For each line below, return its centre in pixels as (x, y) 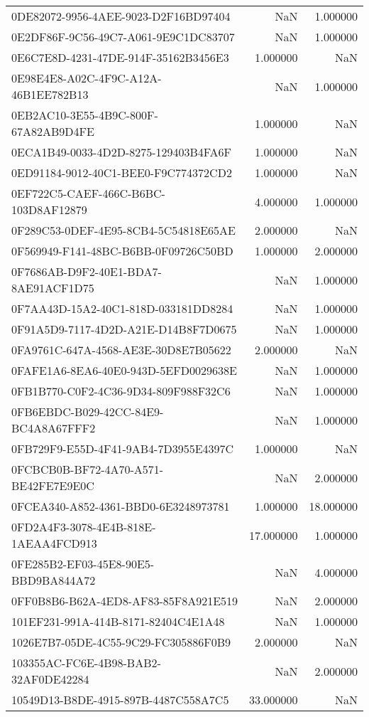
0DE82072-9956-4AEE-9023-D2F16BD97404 (121, 16)
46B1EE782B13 (50, 94)
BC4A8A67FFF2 (54, 428)
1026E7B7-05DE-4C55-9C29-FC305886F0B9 (121, 642)
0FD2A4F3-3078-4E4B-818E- (84, 527)
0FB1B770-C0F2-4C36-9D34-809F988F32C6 (121, 391)
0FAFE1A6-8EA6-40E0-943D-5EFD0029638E (124, 370)
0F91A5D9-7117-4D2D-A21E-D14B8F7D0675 (124, 329)
